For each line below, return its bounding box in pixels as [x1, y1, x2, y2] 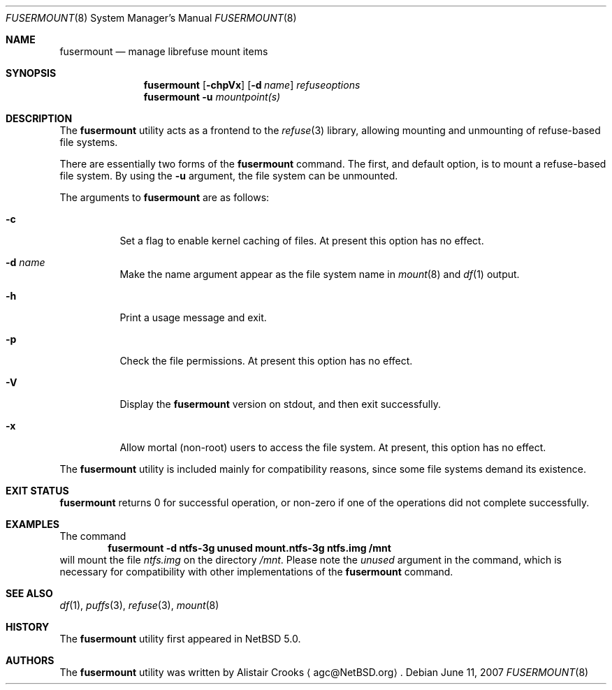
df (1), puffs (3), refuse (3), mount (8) [59, 599, 219, 611]
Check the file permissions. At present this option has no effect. [119, 355, 413, 367]
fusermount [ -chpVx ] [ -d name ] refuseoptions [143, 79, 360, 91]
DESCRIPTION [6, 112, 73, 124]
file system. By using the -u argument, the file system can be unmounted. [59, 170, 398, 182]
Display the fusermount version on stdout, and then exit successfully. [119, 398, 441, 410]
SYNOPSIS [6, 67, 57, 79]
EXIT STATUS [6, 485, 69, 497]
